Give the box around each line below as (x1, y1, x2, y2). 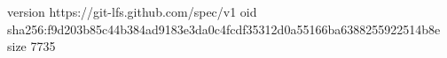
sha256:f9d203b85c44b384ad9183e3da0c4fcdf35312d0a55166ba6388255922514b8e (7, 19, 441, 38)
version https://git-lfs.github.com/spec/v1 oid (7, 3, 257, 20)
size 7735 (7, 37, 56, 55)
